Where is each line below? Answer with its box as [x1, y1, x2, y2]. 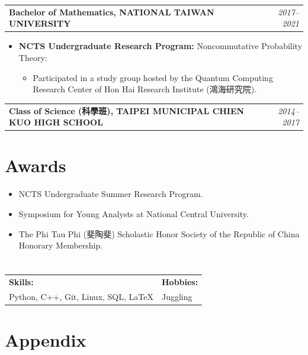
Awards [5, 153, 66, 177]
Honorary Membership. [18, 239, 103, 251]
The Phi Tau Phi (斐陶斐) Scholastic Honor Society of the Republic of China [18, 227, 300, 240]
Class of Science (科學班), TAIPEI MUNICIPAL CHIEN [9, 104, 245, 117]
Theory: [18, 51, 47, 64]
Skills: [9, 275, 34, 288]
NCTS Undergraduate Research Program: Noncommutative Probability [18, 40, 303, 52]
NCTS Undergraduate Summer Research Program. [18, 188, 203, 200]
